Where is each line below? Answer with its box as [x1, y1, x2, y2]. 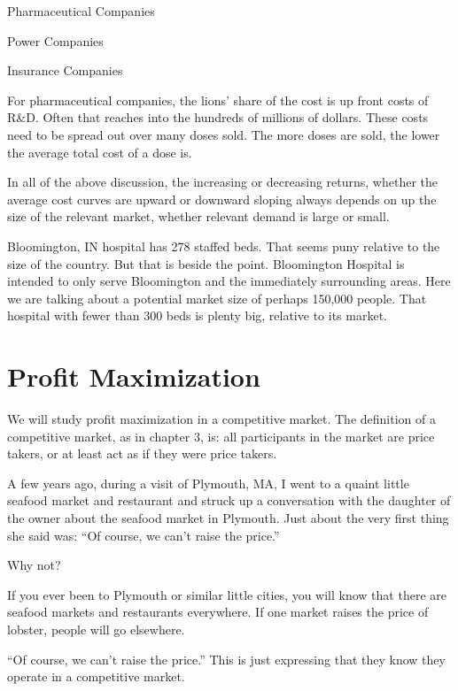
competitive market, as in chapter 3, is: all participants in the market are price [7, 426, 435, 445]
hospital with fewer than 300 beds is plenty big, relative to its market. [7, 306, 387, 325]
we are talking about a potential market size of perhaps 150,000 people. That [7, 288, 427, 307]
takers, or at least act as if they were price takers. [7, 444, 277, 463]
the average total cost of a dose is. [7, 142, 192, 161]
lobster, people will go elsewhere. [7, 619, 185, 638]
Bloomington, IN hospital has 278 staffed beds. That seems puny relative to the [7, 236, 440, 255]
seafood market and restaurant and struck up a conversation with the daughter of [7, 491, 451, 510]
